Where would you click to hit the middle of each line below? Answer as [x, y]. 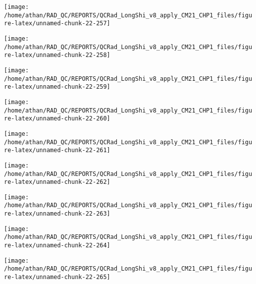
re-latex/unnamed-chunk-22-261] [57, 150]
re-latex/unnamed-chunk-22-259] [57, 87]
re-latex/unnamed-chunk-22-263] [57, 214]
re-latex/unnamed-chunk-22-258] [57, 55]
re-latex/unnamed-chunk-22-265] [57, 277]
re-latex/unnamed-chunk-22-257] [57, 24]
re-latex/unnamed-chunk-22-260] [57, 119]
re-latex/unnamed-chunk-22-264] [57, 246]
